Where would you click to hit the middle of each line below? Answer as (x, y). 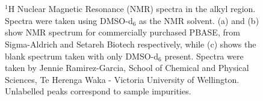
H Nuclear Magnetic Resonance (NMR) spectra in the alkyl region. (132, 9)
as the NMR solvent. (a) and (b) (199, 20)
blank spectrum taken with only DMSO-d (82, 56)
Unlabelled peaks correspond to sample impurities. (98, 91)
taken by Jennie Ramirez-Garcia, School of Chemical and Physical (127, 68)
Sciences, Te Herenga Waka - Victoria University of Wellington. (122, 79)
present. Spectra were (204, 56)
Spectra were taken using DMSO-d (69, 20)
